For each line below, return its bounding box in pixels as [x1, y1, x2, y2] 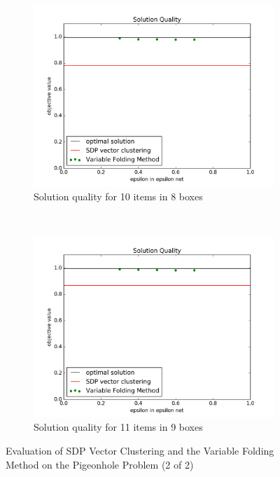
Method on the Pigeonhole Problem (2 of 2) [6, 457, 194, 471]
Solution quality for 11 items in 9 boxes [34, 420, 203, 434]
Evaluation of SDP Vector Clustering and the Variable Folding [6, 443, 274, 457]
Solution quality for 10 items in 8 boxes [34, 188, 203, 203]
